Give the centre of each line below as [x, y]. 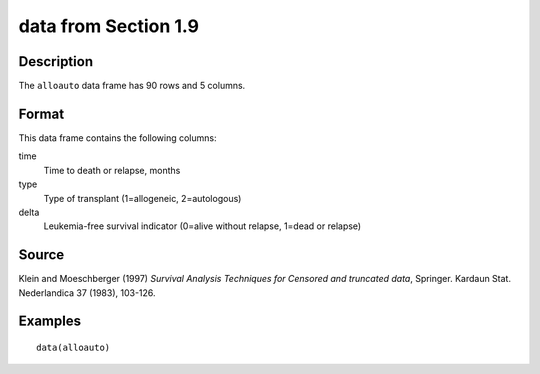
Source [41, 255]
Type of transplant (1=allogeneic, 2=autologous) [142, 198]
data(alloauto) [73, 348]
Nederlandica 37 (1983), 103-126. [87, 292]
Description [56, 61]
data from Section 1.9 [109, 26]
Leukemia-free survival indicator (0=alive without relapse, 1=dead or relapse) [202, 226]
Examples [50, 321]
